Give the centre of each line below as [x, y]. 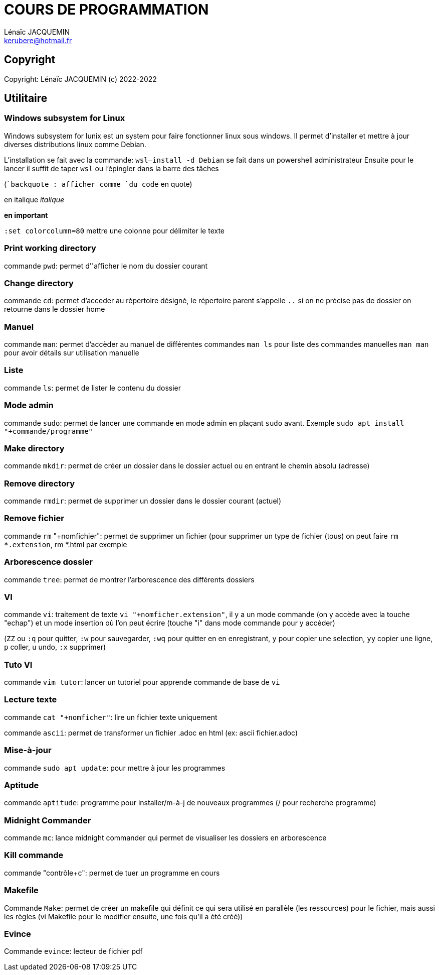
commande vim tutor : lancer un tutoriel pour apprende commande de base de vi [142, 682]
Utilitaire [26, 98]
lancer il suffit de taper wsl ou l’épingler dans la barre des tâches [112, 168]
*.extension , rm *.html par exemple [66, 544]
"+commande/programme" [49, 431]
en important [26, 215]
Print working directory [50, 248]
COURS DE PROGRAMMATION [106, 10]
